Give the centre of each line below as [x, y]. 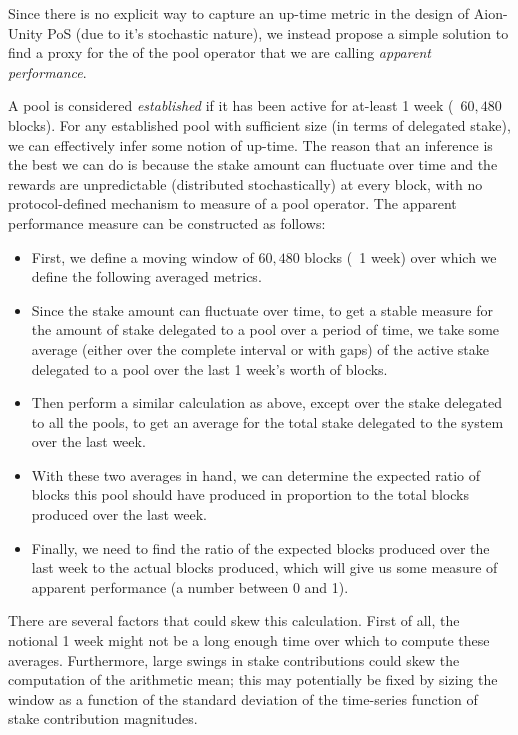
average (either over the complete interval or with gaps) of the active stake [260, 348]
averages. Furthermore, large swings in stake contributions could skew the [234, 659]
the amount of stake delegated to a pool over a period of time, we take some [265, 329]
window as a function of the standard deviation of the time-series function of [243, 698]
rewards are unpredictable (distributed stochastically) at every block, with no [245, 183]
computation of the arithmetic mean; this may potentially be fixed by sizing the [253, 679]
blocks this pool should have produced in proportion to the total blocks [250, 494]
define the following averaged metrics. [146, 276]
